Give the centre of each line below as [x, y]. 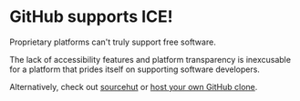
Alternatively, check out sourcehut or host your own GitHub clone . [134, 86]
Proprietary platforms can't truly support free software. [113, 42]
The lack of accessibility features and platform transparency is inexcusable [150, 59]
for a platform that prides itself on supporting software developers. [134, 69]
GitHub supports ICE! [91, 17]
